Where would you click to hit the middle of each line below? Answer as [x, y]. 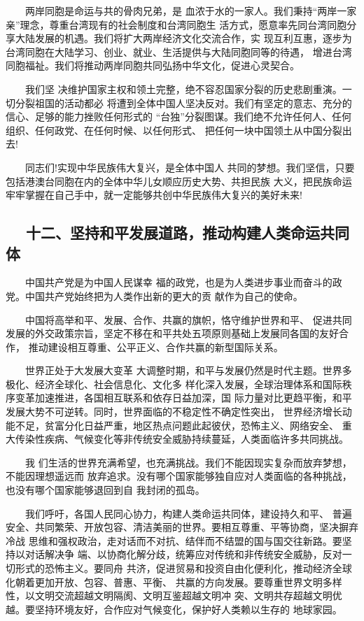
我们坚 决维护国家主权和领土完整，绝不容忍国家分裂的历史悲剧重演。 [183, 88]
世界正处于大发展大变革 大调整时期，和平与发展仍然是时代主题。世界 [183, 370]
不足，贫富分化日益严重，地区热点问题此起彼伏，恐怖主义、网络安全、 [177, 425]
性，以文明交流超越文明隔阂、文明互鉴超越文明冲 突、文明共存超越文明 [169, 595]
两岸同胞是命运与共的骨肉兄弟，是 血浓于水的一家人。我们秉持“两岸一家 [191, 10]
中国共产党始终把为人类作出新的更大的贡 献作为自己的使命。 [164, 295]
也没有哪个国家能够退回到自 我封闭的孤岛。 [105, 490]
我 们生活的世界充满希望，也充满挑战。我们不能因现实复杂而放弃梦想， [188, 462]
